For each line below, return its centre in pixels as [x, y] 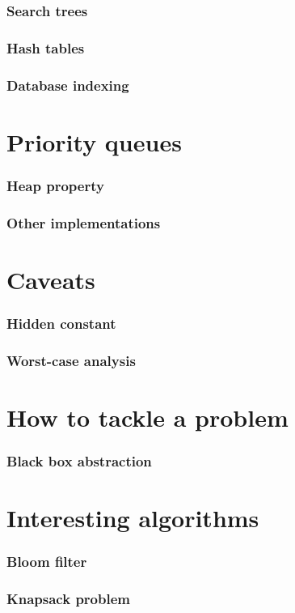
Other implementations [84, 222]
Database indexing [68, 85]
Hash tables [46, 47]
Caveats [51, 279]
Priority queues [94, 141]
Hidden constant [61, 323]
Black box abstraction [79, 460]
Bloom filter [47, 562]
